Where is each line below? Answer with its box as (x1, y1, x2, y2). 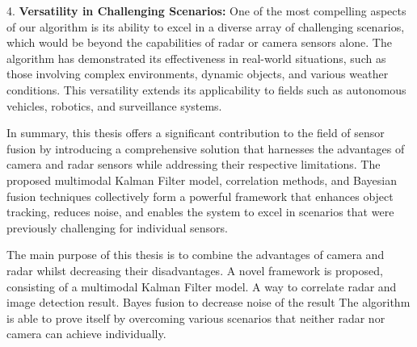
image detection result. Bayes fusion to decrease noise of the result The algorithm (6, 294, 411, 311)
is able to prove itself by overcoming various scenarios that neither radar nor (6, 309, 385, 326)
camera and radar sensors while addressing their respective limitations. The (6, 156, 381, 173)
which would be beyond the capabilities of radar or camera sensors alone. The (6, 34, 392, 51)
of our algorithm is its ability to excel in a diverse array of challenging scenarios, (6, 18, 405, 35)
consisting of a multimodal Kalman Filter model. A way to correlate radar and (6, 278, 397, 295)
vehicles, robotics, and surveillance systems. (6, 97, 222, 114)
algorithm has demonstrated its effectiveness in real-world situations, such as (6, 49, 386, 66)
